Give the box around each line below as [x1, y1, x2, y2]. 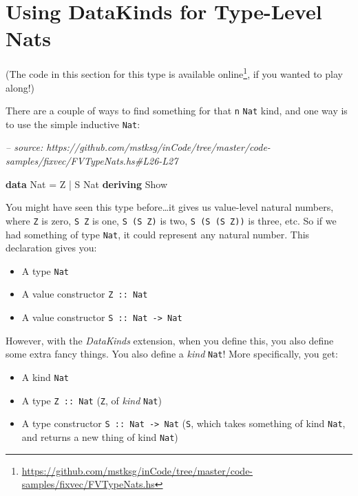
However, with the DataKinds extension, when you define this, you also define [6, 333, 334, 347]
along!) [6, 80, 35, 94]
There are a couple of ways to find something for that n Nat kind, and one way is [6, 103, 348, 118]
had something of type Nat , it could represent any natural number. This [6, 227, 310, 241]
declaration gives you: [6, 240, 97, 255]
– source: [6, 140, 43, 154]
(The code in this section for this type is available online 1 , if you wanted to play [6, 65, 343, 81]
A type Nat [21, 263, 69, 278]
